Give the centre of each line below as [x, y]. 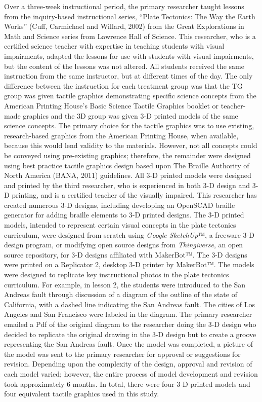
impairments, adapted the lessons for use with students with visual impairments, [129, 56]
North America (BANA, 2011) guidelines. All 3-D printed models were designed [128, 175]
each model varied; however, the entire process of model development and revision [131, 373]
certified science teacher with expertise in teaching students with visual [114, 46]
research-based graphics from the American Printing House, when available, [121, 135]
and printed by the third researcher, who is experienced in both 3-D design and [127, 185]
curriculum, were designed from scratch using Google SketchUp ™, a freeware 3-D [129, 234]
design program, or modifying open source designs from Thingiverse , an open [124, 245]
